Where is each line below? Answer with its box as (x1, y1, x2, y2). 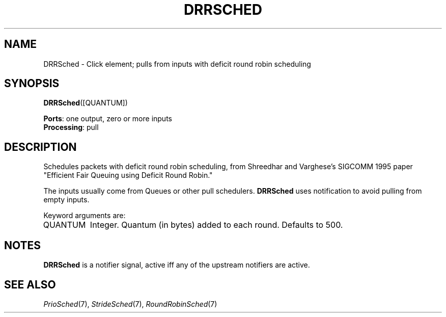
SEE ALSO (4, 278, 56, 291)
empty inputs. (43, 195, 90, 204)
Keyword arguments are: (43, 211, 126, 220)
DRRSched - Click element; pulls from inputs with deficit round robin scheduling (43, 59, 311, 68)
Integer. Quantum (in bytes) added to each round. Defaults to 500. (90, 220, 343, 230)
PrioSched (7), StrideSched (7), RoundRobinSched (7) (43, 299, 217, 308)
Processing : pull (43, 123, 99, 132)
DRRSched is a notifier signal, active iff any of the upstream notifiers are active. (43, 260, 310, 270)
